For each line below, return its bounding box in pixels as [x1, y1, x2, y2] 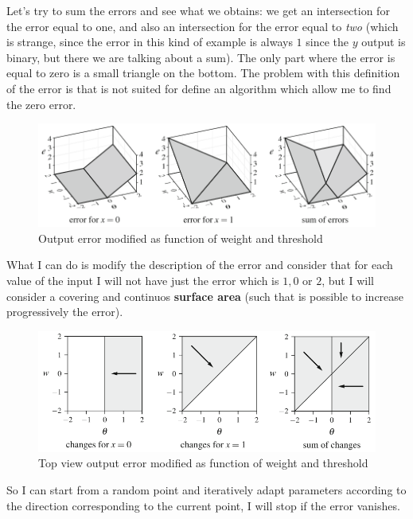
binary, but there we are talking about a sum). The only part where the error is [6, 49, 395, 65]
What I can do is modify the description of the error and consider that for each [6, 256, 393, 273]
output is [361, 33, 406, 50]
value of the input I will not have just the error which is [6, 271, 279, 288]
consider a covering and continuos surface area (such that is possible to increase [6, 287, 404, 304]
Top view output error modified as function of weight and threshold [38, 455, 368, 471]
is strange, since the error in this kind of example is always [6, 33, 293, 50]
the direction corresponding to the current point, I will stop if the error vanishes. [6, 497, 400, 513]
